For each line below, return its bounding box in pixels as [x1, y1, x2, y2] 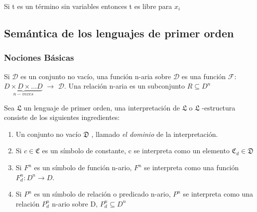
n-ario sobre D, [52, 198, 98, 209]
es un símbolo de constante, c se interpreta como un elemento [42, 145, 230, 156]
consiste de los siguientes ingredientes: [4, 112, 120, 122]
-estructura [202, 102, 236, 112]
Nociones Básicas [4, 51, 74, 64]
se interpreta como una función [144, 162, 239, 172]
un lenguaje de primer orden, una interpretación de [23, 102, 180, 112]
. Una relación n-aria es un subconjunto [64, 81, 185, 91]
